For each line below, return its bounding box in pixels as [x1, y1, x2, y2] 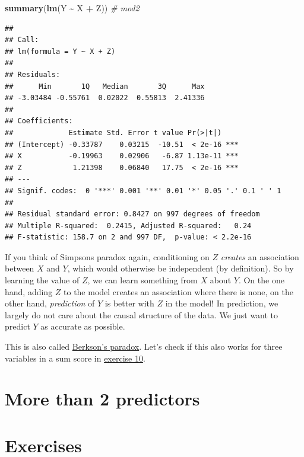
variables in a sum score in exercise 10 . [5, 351, 145, 364]
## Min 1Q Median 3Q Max [5, 82, 205, 91]
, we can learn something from [87, 274, 198, 286]
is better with [104, 297, 154, 309]
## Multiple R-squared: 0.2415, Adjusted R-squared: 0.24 [5, 221, 252, 230]
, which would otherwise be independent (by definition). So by [67, 262, 294, 274]
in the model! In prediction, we [165, 297, 278, 309]
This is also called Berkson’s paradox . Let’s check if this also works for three [5, 340, 283, 353]
